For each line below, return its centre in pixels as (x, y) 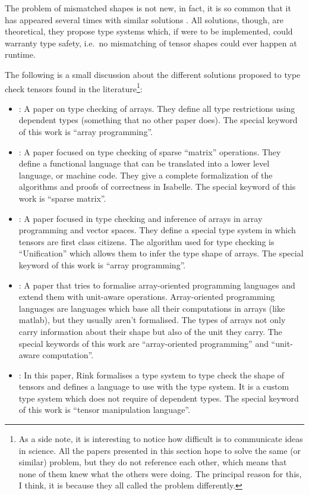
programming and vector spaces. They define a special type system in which (157, 230)
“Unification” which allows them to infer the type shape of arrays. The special (161, 253)
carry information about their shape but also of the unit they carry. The (150, 331)
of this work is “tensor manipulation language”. (104, 410)
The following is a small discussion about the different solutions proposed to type (153, 74)
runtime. (20, 54)
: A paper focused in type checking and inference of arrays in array (141, 218)
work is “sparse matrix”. (62, 198)
